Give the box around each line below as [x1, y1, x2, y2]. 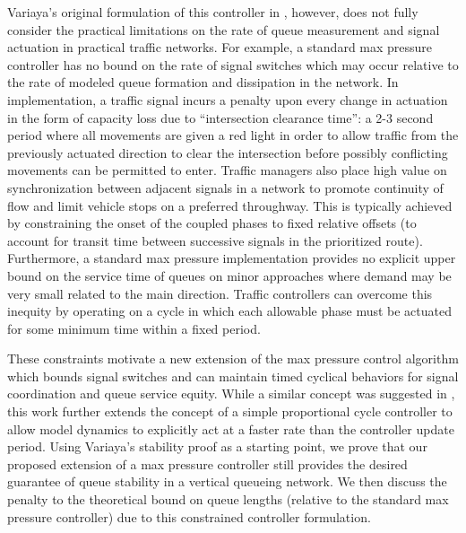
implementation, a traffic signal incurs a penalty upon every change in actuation [7, 90, 448, 109]
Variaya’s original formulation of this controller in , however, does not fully [7, 3, 419, 21]
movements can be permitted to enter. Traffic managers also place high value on [7, 161, 447, 179]
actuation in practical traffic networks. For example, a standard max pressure [7, 38, 433, 57]
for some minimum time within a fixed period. [7, 319, 261, 337]
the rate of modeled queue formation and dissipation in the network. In [7, 73, 399, 92]
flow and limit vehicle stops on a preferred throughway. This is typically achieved [7, 196, 453, 214]
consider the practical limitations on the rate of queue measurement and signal [7, 20, 440, 39]
